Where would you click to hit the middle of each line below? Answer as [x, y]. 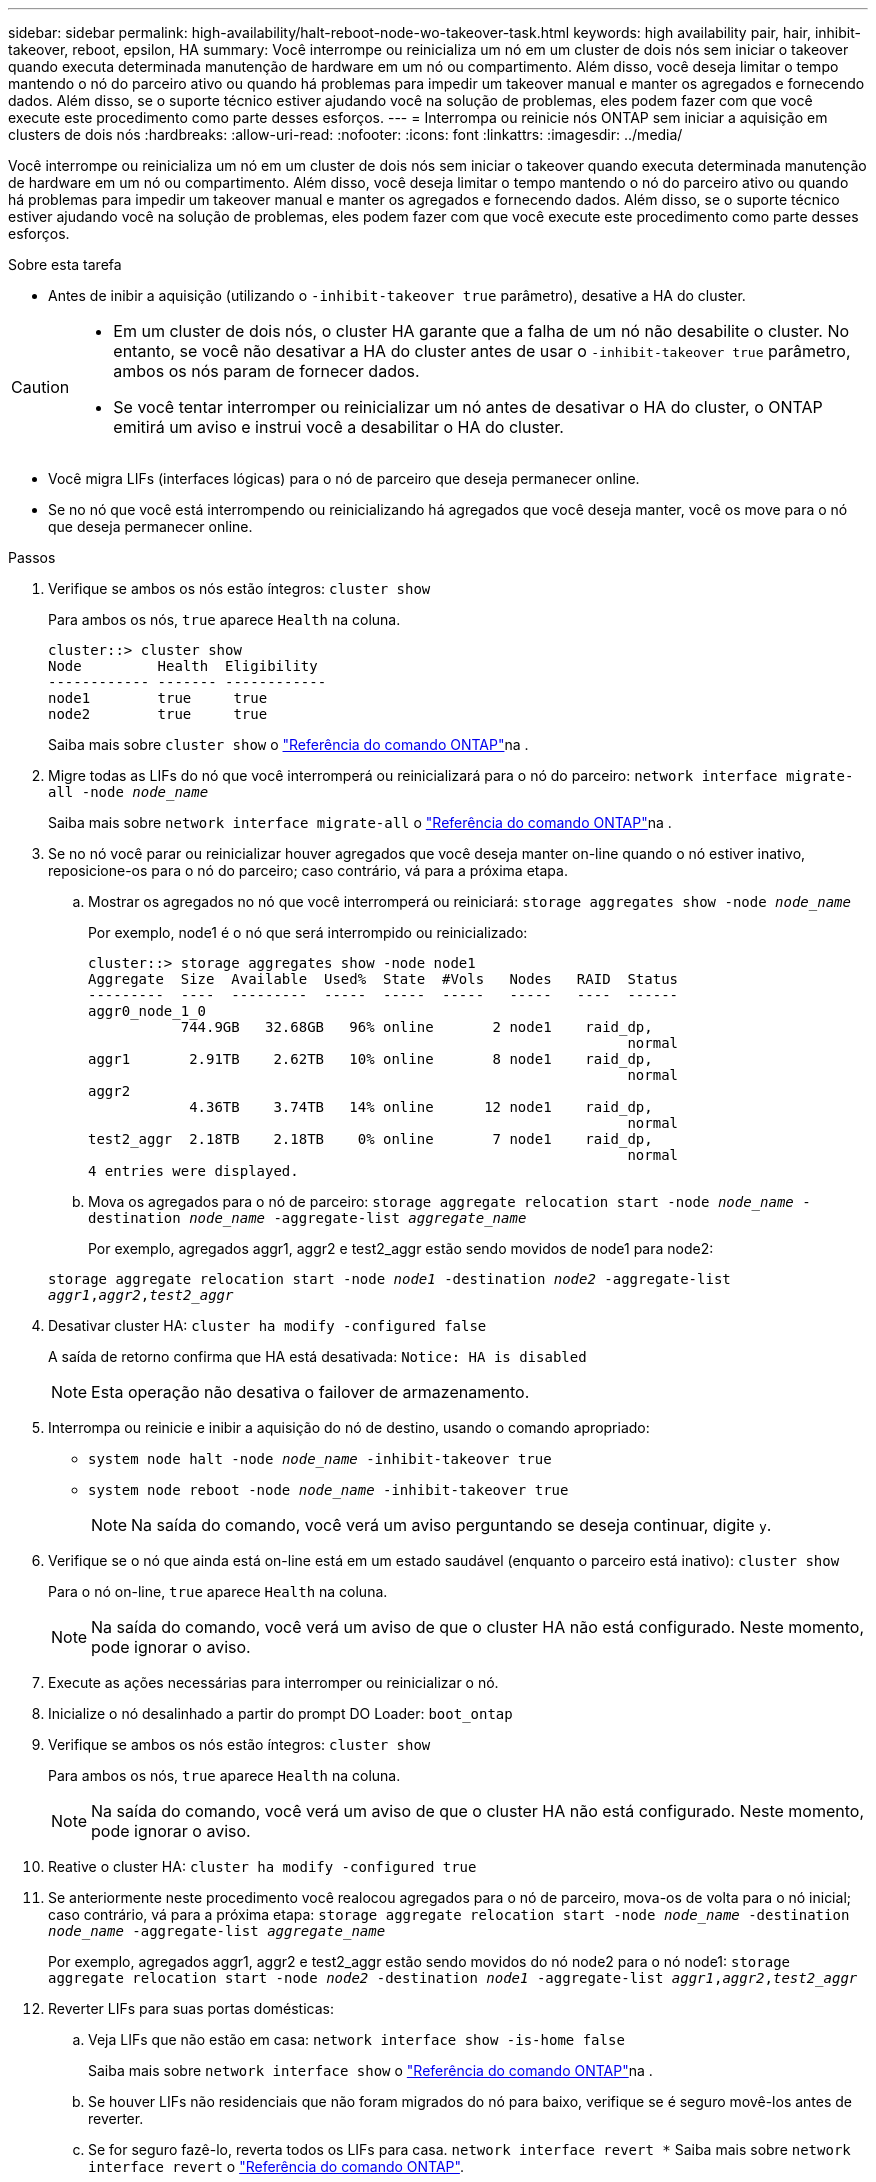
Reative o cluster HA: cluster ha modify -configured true [262, 1866]
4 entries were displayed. [193, 1171]
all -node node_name [128, 792]
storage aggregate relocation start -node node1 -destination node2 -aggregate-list [389, 1279]
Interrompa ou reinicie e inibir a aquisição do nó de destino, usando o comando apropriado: [349, 1427]
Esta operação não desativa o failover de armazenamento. [310, 1392]
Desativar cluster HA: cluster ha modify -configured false [267, 1325]
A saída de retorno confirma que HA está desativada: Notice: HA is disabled [317, 1356]
